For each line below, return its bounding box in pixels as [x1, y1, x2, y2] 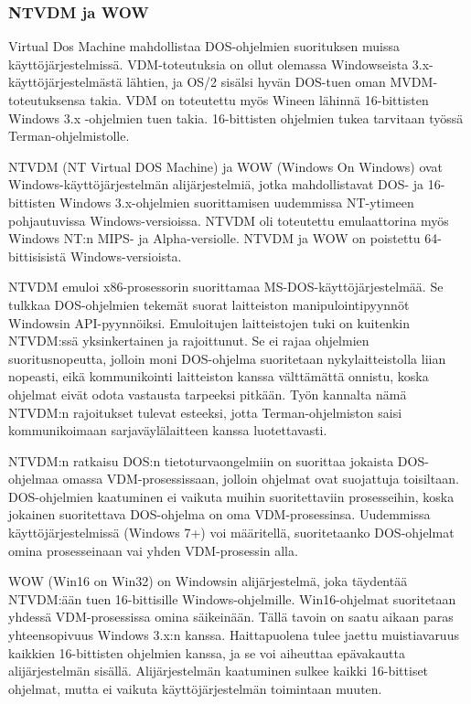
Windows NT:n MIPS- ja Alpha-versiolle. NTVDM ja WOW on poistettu [8, 229, 421, 248]
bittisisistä [8, 246, 67, 265]
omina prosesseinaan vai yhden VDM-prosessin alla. [8, 540, 298, 560]
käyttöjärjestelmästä [8, 72, 123, 91]
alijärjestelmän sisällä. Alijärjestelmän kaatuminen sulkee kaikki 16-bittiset [8, 661, 429, 680]
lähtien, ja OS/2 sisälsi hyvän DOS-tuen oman [126, 72, 386, 91]
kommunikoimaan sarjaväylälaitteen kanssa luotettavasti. [8, 421, 327, 440]
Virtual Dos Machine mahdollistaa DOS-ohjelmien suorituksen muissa [8, 37, 400, 56]
